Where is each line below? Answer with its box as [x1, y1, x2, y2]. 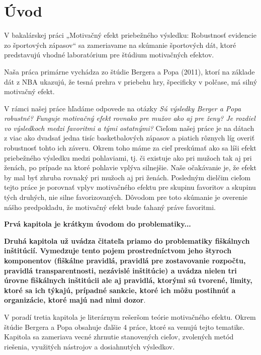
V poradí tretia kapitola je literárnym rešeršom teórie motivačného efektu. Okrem [4, 311, 256, 322]
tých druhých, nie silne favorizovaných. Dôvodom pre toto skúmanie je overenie [4, 192, 247, 202]
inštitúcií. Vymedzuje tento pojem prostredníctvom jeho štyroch [4, 245, 232, 256]
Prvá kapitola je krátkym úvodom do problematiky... [4, 219, 191, 229]
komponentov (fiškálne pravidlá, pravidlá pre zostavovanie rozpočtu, [4, 255, 246, 265]
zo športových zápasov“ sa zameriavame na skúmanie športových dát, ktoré [4, 39, 236, 50]
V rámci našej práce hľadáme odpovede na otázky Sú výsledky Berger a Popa [4, 103, 241, 113]
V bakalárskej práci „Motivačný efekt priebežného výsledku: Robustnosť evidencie [4, 30, 256, 40]
